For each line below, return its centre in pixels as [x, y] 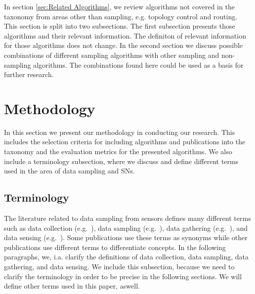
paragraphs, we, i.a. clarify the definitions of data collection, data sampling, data [127, 257]
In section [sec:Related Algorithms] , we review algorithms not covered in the [119, 6]
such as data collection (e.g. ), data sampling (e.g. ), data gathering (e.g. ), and [126, 228]
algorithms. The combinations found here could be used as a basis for [138, 64]
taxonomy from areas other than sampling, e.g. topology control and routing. [121, 16]
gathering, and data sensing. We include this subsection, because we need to [119, 267]
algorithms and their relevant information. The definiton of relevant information [125, 35]
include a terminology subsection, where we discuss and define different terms [121, 161]
